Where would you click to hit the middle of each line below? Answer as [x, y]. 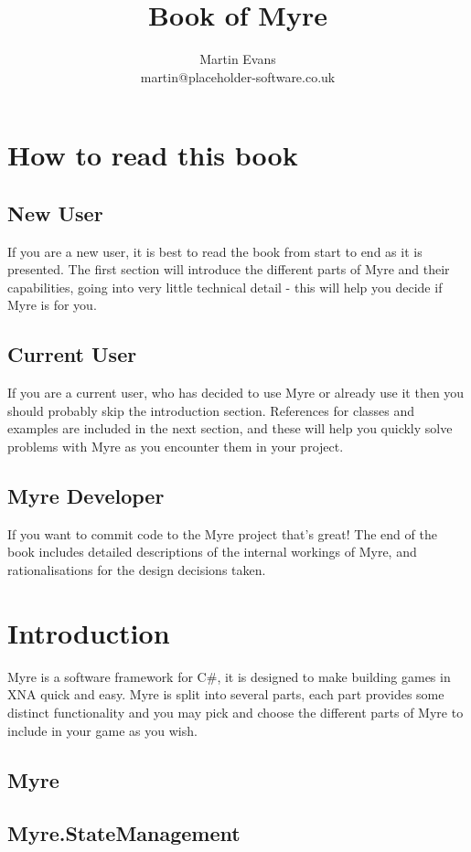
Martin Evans [238, 59]
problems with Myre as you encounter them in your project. [176, 447]
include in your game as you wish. [102, 730]
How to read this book [153, 155]
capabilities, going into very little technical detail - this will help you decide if [225, 287]
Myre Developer [86, 496]
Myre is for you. [52, 305]
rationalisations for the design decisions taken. [137, 570]
